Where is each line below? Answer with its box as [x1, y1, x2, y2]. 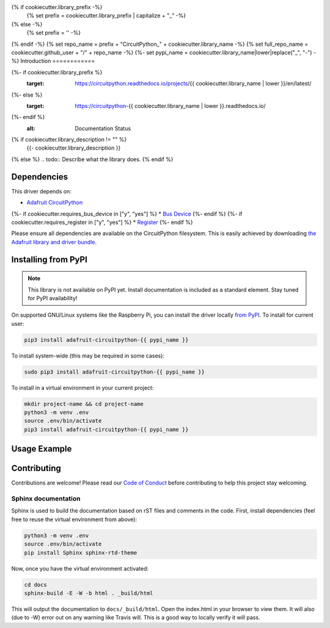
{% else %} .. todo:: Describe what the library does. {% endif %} [11, 156, 174, 163]
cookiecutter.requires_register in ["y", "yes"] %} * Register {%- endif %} [11, 218, 193, 226]
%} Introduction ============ [11, 57, 95, 65]
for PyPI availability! [28, 294, 78, 301]
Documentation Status [75, 125, 131, 132]
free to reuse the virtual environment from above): [11, 516, 137, 523]
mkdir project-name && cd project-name [24, 400, 144, 407]
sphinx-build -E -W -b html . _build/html [24, 590, 153, 596]
